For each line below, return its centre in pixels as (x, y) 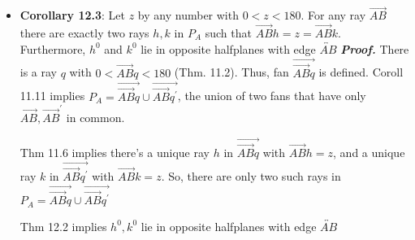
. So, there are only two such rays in (251, 176)
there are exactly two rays (84, 33)
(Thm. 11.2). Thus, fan (231, 72)
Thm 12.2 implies (63, 226)
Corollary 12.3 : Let (73, 15)
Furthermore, (53, 48)
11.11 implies (52, 96)
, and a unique (369, 153)
